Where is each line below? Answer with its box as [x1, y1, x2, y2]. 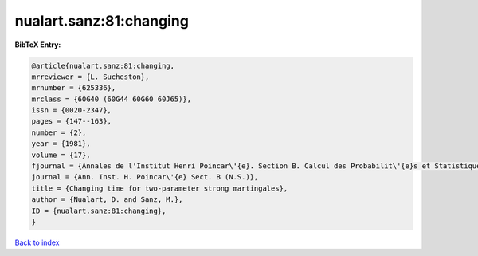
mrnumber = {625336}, [31, 84, 116, 93]
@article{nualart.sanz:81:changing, [31, 61, 175, 70]
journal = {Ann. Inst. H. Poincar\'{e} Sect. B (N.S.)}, [31, 172, 259, 182]
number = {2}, [31, 128, 87, 137]
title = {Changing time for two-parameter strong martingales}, [31, 183, 288, 193]
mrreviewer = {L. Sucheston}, [31, 72, 150, 81]
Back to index [14, 238, 60, 247]
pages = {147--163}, [31, 116, 112, 126]
